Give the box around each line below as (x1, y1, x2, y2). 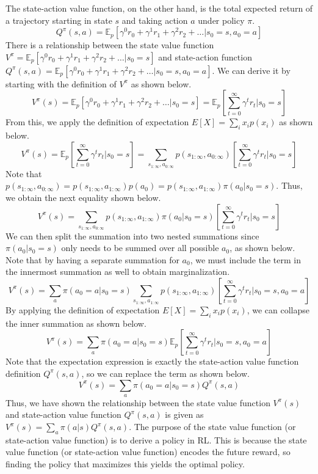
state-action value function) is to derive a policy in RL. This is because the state (5, 433, 307, 446)
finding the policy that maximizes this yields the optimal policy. (5, 458, 245, 470)
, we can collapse (247, 303, 309, 316)
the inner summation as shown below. (5, 316, 146, 329)
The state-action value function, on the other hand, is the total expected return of (5, 2, 313, 14)
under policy (198, 13, 245, 26)
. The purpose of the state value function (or (129, 420, 296, 433)
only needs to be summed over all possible (61, 241, 219, 254)
